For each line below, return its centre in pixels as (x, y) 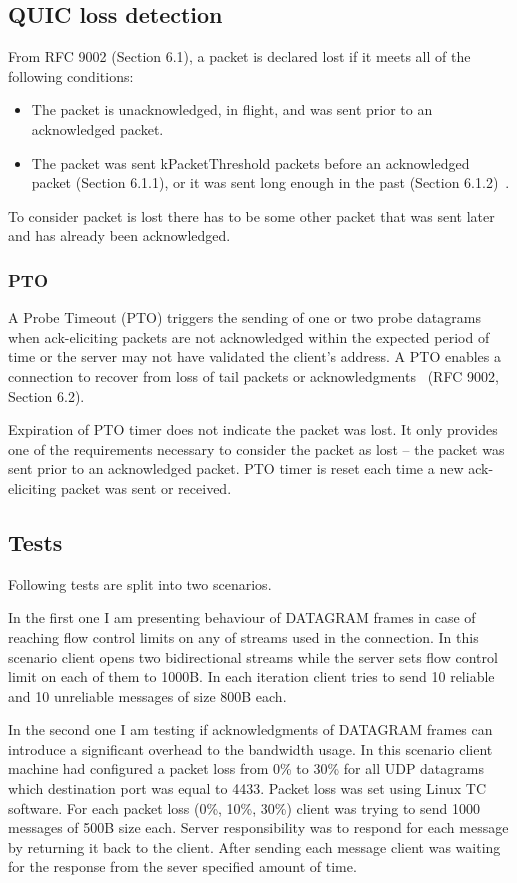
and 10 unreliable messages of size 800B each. (147, 695)
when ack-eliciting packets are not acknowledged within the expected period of (249, 336)
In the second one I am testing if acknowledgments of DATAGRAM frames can (250, 729)
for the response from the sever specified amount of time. (182, 866)
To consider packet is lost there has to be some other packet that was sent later (251, 215)
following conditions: (71, 75)
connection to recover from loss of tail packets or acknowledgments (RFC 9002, (253, 375)
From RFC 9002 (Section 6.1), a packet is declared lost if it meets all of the (239, 56)
